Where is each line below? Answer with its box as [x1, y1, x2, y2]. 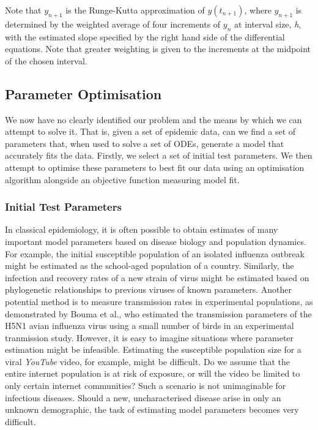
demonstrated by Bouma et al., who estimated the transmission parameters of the [5, 307, 312, 320]
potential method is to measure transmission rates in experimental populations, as [5, 295, 313, 307]
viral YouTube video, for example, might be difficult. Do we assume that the [5, 355, 290, 368]
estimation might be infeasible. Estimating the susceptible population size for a [5, 343, 301, 356]
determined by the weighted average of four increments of [5, 17, 221, 30]
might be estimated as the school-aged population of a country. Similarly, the [5, 259, 294, 272]
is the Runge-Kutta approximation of [65, 4, 205, 16]
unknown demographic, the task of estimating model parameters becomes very [5, 403, 299, 416]
